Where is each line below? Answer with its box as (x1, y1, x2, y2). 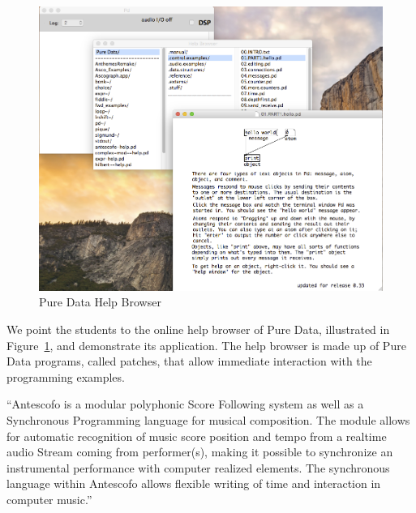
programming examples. (6, 368, 125, 385)
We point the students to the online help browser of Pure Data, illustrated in (6, 321, 390, 337)
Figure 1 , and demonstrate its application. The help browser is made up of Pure (6, 336, 406, 353)
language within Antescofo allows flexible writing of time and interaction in (6, 475, 381, 492)
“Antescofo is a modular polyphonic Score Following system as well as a (6, 395, 364, 413)
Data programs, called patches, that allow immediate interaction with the (6, 353, 372, 370)
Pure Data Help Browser (39, 293, 161, 310)
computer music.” (6, 490, 92, 507)
